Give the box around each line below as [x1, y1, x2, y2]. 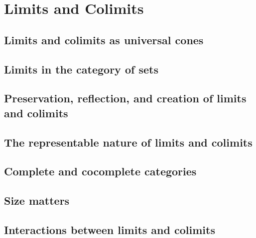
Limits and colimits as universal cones [4, 32, 204, 47]
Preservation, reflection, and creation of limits [4, 90, 247, 106]
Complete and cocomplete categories [4, 163, 197, 179]
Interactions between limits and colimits [4, 222, 215, 237]
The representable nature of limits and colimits [4, 134, 253, 150]
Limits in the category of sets [4, 61, 158, 77]
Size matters [4, 193, 70, 208]
